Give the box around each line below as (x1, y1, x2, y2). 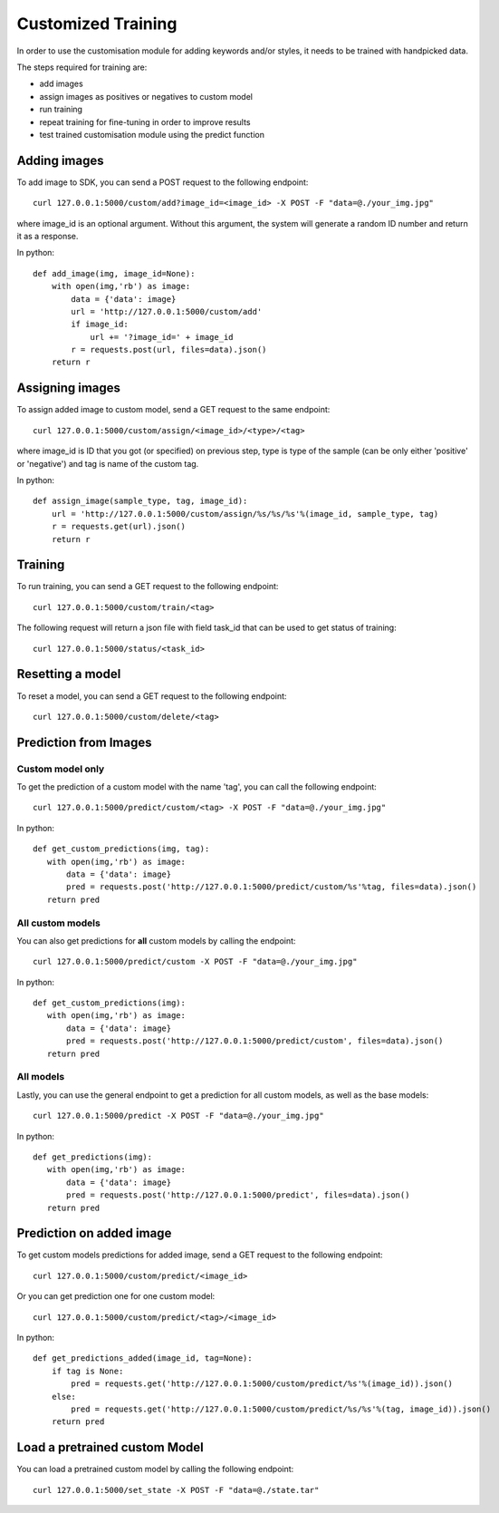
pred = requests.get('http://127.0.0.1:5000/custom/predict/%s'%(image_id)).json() (71, 1379, 453, 1389)
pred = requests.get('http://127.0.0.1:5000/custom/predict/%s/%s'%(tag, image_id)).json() (71, 1403, 492, 1414)
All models (16, 1071, 65, 1083)
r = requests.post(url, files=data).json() (71, 344, 267, 355)
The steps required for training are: (16, 62, 148, 73)
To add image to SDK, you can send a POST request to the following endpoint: (16, 177, 309, 188)
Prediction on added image (16, 1226, 172, 1241)
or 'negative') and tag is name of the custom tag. (16, 458, 199, 469)
